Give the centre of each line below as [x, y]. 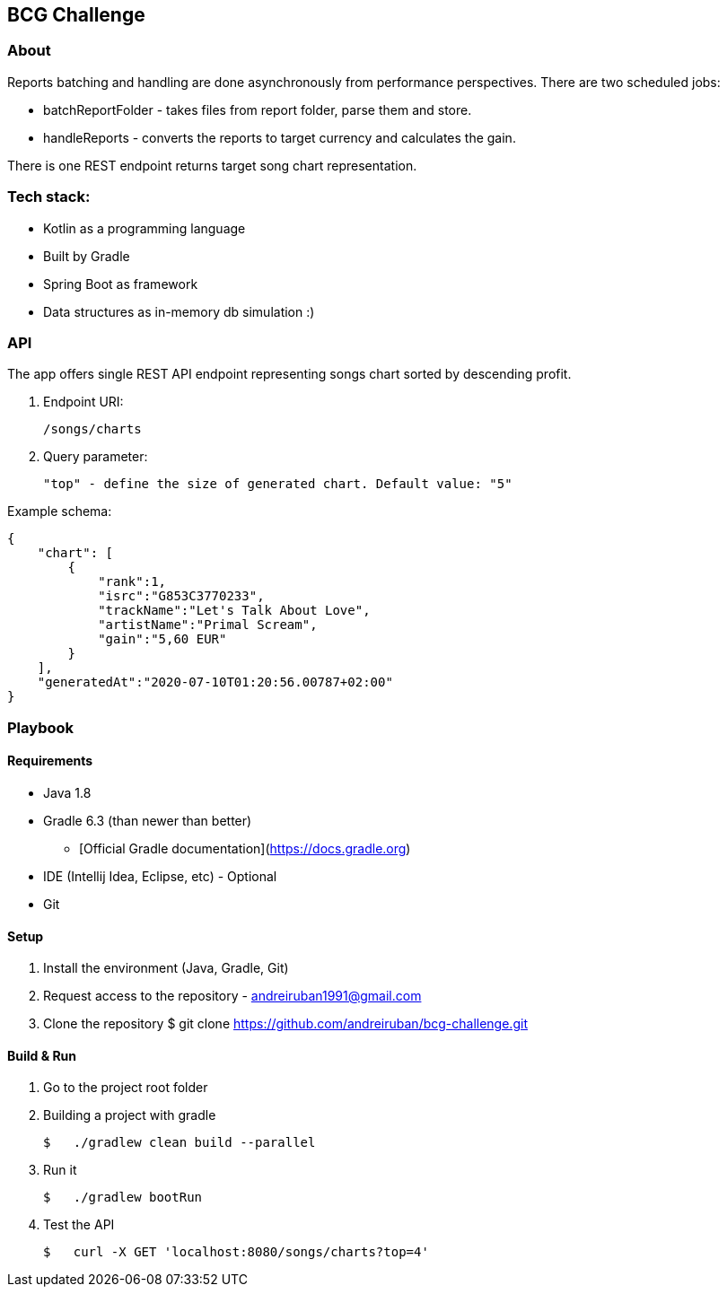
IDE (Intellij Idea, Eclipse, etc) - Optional [160, 876]
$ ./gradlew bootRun [123, 1198]
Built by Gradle [87, 256]
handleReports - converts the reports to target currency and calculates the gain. [280, 137]
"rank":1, [132, 582]
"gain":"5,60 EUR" [162, 639]
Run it [60, 1170]
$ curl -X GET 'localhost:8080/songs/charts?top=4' [236, 1252]
